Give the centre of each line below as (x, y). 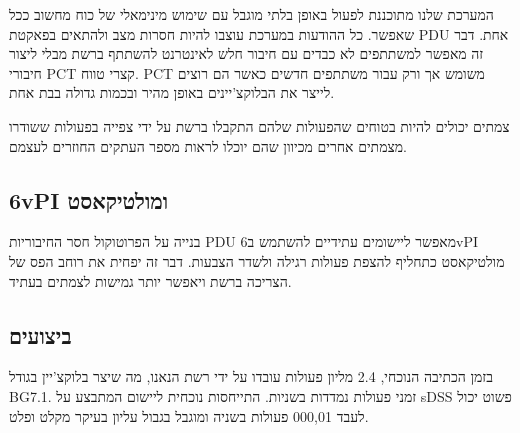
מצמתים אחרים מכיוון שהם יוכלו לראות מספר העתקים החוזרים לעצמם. (208, 145)
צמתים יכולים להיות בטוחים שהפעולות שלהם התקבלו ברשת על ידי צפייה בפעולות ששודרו (259, 125)
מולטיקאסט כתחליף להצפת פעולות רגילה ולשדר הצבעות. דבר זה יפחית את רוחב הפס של (257, 260)
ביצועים (40, 334)
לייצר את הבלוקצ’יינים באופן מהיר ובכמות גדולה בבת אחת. (172, 92)
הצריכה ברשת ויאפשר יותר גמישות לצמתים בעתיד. (150, 280)
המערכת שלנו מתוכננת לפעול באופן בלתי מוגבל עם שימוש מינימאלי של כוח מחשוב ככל (251, 14)
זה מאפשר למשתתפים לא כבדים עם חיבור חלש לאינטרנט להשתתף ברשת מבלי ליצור (246, 53)
